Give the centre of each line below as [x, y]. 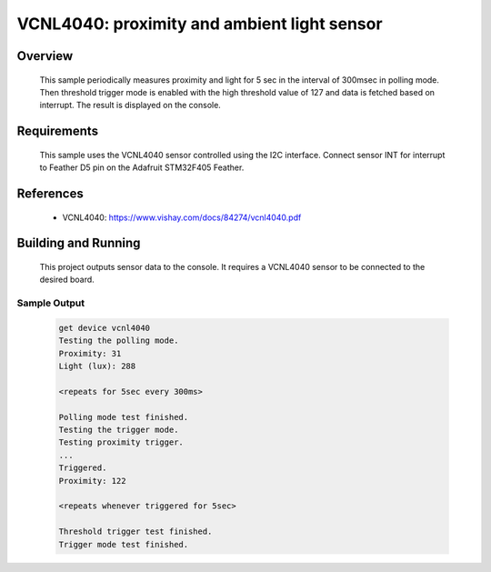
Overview [45, 56]
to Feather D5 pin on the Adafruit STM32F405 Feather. [142, 167]
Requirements [58, 131]
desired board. [67, 280]
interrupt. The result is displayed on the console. [130, 105]
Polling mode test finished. [124, 417]
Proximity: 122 [92, 481]
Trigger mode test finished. [124, 544]
